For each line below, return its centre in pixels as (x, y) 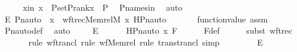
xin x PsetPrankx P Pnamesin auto (103, 7)
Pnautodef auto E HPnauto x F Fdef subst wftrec (148, 30)
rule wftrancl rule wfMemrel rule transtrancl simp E (146, 42)
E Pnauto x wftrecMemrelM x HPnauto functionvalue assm (136, 19)
